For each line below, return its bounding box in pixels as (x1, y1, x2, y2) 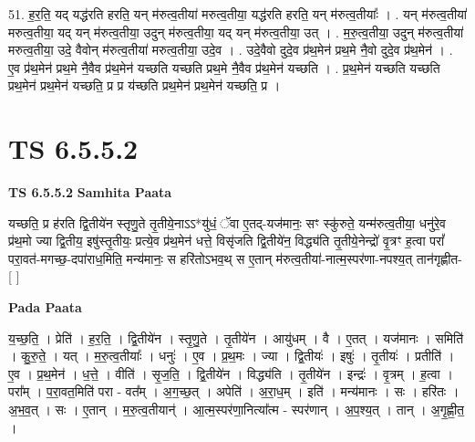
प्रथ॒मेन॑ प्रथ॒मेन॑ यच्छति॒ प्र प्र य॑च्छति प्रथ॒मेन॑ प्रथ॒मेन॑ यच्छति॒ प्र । (8, 76, 281, 95)
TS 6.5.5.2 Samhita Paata (8, 183, 172, 202)
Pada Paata (8, 298, 82, 317)
